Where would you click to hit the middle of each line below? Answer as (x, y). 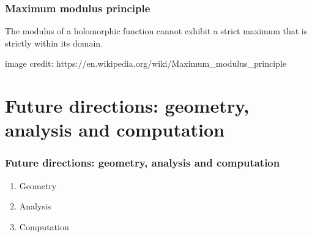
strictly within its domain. (54, 43)
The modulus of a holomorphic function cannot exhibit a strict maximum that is (156, 31)
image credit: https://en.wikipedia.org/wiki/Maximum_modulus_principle (146, 63)
